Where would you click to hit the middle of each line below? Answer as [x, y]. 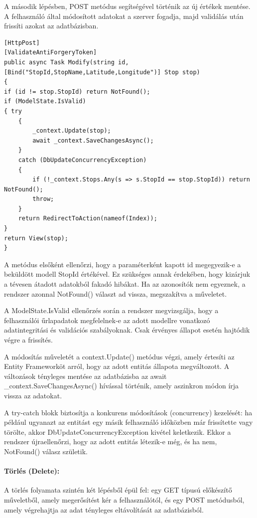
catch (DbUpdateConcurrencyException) [82, 160]
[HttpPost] [22, 43]
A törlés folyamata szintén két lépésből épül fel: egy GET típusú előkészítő [118, 490]
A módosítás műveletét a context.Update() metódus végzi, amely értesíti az [119, 356]
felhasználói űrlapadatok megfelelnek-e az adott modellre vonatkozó [107, 320]
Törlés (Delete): [32, 471]
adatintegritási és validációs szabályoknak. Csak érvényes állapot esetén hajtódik [127, 330]
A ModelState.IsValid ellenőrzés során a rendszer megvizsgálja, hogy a [111, 310]
